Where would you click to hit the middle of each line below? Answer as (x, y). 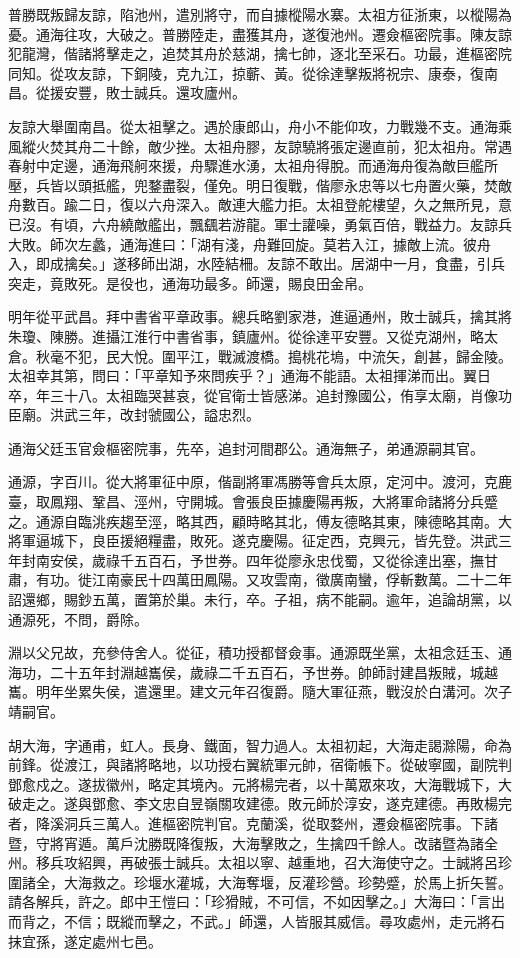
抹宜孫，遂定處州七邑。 (85, 940)
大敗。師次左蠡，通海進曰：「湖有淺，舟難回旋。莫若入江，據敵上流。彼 (242, 243)
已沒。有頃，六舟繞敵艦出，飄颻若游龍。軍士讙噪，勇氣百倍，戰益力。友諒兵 (260, 223)
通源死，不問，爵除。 (78, 618)
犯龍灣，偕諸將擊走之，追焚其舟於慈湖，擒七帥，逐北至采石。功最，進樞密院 (260, 53)
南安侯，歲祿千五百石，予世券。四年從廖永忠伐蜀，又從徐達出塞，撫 (259, 559)
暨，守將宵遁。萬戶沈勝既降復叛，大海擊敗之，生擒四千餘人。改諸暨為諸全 (253, 842)
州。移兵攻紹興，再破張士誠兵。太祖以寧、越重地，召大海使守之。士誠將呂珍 (260, 862)
